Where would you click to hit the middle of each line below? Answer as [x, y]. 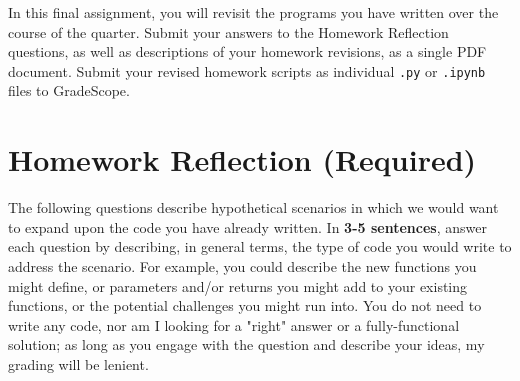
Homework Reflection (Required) [242, 159]
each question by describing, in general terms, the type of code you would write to [260, 246]
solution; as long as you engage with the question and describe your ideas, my [246, 344]
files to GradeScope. [69, 90]
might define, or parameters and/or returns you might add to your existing [238, 285]
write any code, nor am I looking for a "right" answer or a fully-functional [234, 324]
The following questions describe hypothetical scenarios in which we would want [253, 207]
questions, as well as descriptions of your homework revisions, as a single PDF [247, 51]
